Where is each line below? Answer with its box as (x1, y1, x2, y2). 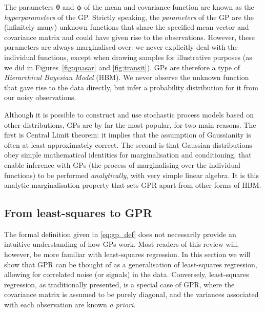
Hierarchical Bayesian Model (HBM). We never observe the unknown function (4, 72, 249, 83)
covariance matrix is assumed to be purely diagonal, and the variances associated (4, 289, 259, 300)
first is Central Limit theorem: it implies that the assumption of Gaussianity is (4, 129, 251, 140)
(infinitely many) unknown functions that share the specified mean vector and (4, 22, 249, 32)
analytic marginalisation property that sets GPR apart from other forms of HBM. (4, 180, 261, 190)
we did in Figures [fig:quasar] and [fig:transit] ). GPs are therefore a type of (4, 62, 240, 72)
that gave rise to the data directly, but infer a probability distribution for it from (4, 82, 258, 92)
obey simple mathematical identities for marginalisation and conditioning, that (4, 149, 252, 160)
